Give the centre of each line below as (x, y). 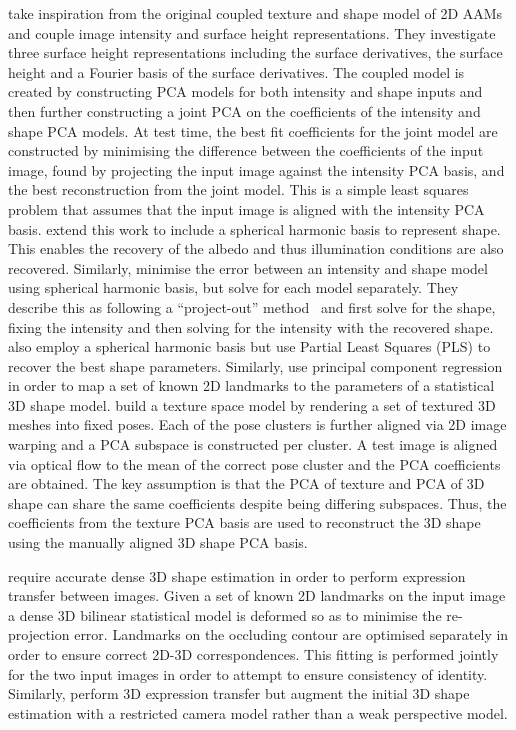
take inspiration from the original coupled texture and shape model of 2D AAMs (255, 13)
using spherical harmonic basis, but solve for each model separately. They (233, 287)
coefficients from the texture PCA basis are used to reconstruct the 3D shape (244, 522)
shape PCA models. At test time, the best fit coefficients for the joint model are (253, 130)
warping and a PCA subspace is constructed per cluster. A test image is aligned (253, 444)
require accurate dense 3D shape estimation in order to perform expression (237, 575)
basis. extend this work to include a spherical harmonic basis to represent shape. (254, 228)
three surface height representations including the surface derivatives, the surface (255, 52)
